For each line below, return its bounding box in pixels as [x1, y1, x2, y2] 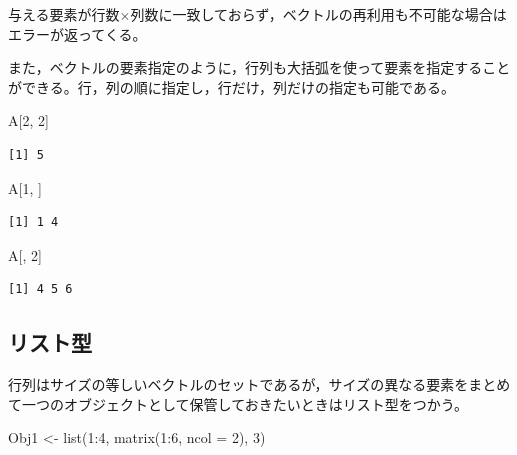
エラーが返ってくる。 [8, 23, 147, 44]
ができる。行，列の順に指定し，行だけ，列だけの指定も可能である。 [8, 76, 455, 97]
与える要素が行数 [8, 4, 120, 24]
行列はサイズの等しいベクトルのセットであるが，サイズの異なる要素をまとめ [8, 374, 511, 395]
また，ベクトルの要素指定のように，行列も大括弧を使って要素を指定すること [8, 57, 511, 78]
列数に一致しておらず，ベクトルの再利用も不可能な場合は [130, 4, 507, 24]
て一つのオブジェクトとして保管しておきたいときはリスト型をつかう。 [8, 393, 468, 414]
